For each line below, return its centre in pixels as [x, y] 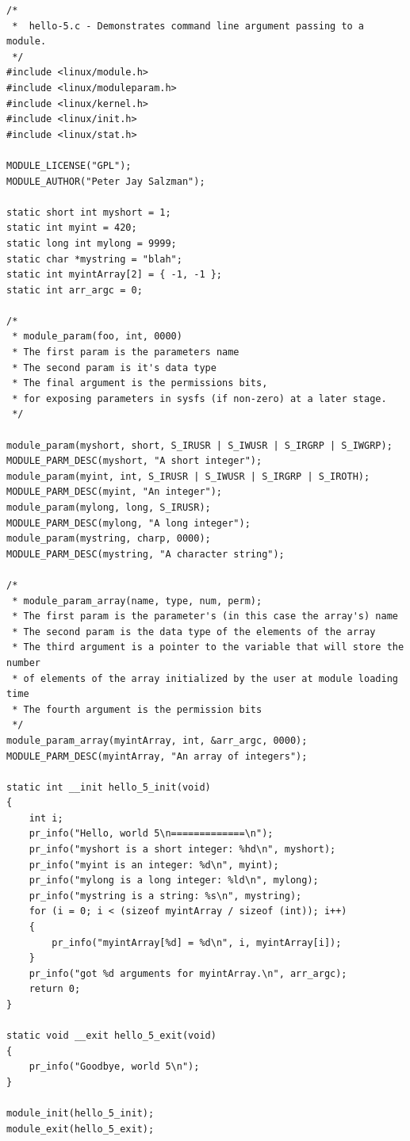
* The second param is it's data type [114, 368]
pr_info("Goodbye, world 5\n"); [114, 1067]
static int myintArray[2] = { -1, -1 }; [115, 275]
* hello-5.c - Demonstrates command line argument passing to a [188, 26]
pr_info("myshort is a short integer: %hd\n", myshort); [182, 850]
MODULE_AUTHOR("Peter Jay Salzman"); [106, 181]
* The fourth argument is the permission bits [137, 709]
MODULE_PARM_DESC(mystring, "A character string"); [146, 554]
